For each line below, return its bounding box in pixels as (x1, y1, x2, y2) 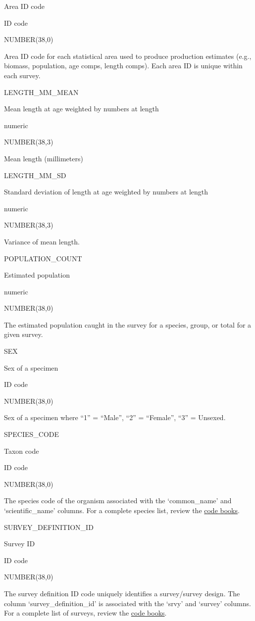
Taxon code (4, 445, 39, 456)
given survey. (4, 329, 43, 339)
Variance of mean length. (4, 236, 80, 246)
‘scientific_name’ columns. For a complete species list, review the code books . (4, 505, 240, 515)
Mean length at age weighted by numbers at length (4, 103, 159, 114)
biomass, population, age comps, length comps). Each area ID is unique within (4, 60, 243, 71)
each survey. (4, 70, 41, 80)
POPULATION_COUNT (4, 253, 82, 263)
